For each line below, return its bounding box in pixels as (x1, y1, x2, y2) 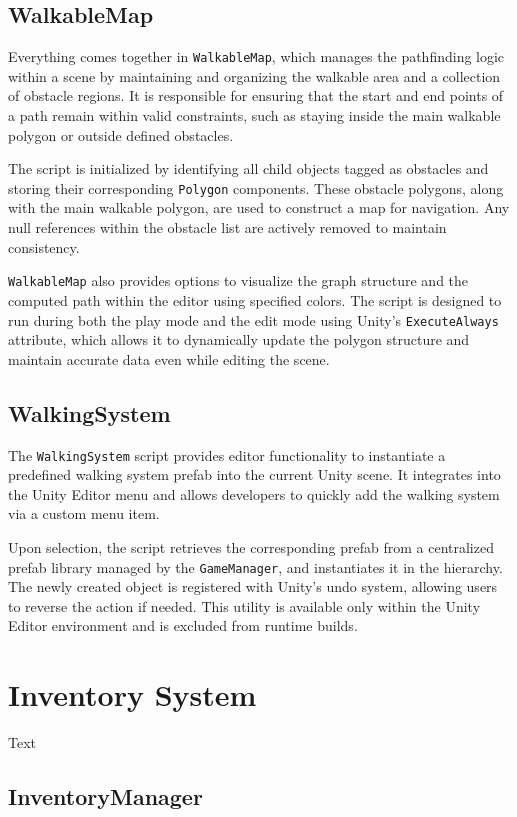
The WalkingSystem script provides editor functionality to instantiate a (8, 444, 446, 465)
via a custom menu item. (8, 503, 160, 524)
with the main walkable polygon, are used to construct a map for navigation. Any (8, 197, 510, 218)
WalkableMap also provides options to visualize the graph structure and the (8, 270, 469, 291)
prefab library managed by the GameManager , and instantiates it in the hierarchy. (8, 556, 503, 577)
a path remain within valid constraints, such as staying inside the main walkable (8, 105, 501, 126)
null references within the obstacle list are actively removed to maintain (8, 217, 447, 238)
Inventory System (8, 674, 257, 715)
